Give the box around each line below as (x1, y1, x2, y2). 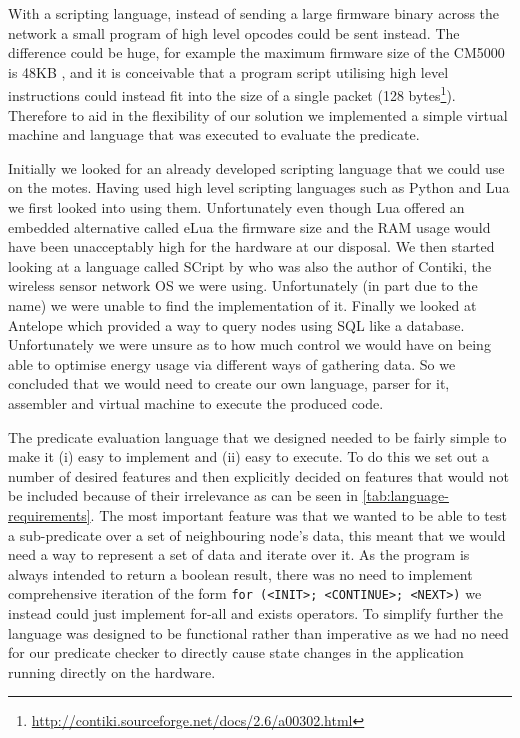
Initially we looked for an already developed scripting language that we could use (8, 157, 505, 178)
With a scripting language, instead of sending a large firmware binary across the (8, 3, 500, 23)
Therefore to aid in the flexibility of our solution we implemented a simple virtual (8, 104, 508, 125)
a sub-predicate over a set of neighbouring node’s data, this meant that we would (8, 524, 506, 545)
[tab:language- (362, 485, 449, 506)
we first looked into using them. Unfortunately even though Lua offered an (8, 197, 465, 217)
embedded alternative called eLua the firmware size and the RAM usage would (8, 216, 491, 237)
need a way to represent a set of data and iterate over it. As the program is (8, 544, 470, 565)
